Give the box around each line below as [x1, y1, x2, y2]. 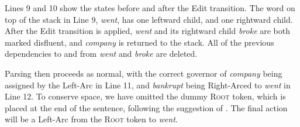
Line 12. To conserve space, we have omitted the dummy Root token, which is [5, 90, 286, 102]
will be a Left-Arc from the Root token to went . [5, 113, 178, 125]
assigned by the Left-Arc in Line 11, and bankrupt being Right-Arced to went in [5, 78, 291, 91]
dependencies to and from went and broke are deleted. [5, 47, 198, 60]
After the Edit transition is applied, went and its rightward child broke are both [5, 25, 291, 37]
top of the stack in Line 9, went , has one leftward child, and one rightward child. [5, 13, 293, 25]
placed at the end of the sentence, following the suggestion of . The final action [5, 101, 288, 114]
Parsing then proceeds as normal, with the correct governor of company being [5, 67, 282, 79]
